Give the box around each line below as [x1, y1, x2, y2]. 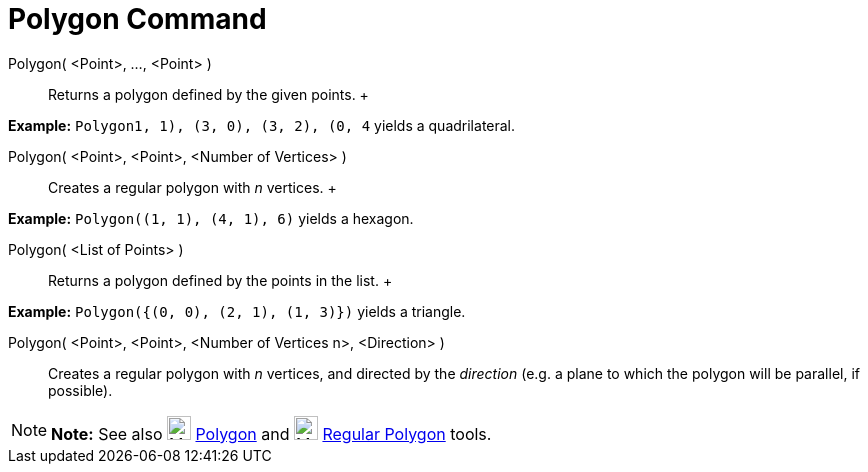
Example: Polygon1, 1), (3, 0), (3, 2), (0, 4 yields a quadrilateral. [8, 116, 516, 134]
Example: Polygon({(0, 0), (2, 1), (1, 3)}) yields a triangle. [8, 302, 466, 320]
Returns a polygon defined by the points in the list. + [48, 271, 393, 289]
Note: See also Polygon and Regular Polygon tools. [51, 423, 492, 444]
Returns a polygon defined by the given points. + [48, 85, 369, 103]
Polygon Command [8, 2, 267, 36]
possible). [48, 381, 113, 399]
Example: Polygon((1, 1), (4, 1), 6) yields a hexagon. [8, 209, 414, 227]
